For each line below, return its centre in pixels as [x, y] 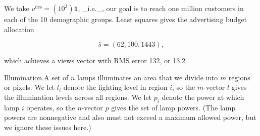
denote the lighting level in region [115, 87]
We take [17, 8]
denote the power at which [203, 97]
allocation [19, 29]
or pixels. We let [30, 87]
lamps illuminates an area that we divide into [147, 77]
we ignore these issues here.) [48, 127]
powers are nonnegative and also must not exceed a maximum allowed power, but [130, 117]
